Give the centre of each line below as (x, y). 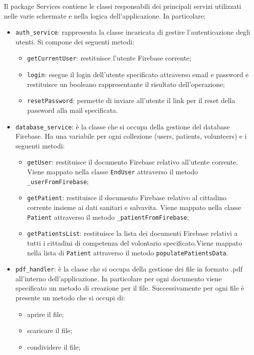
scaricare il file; (50, 330)
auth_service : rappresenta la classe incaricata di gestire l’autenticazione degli (133, 32)
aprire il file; (46, 314)
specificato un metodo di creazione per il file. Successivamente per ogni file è (130, 288)
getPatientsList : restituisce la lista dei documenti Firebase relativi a (132, 233)
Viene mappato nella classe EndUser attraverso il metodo (113, 172)
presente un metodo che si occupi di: (70, 298)
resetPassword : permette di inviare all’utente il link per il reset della (131, 100)
